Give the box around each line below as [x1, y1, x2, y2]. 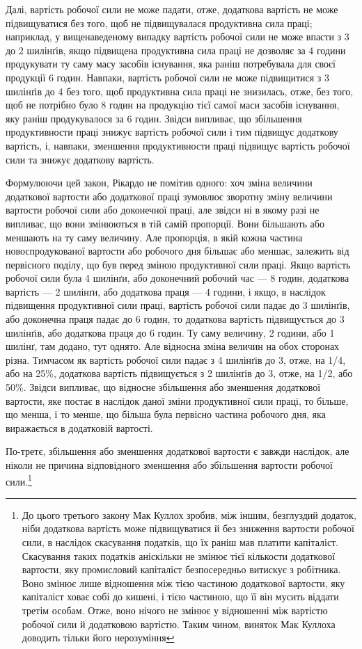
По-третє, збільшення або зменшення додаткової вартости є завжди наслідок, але [6, 444, 349, 458]
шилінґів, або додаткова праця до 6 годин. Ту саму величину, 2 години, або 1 [6, 325, 335, 339]
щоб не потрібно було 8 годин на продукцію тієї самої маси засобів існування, [6, 97, 340, 112]
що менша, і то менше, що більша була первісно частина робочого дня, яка [6, 407, 326, 422]
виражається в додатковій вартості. [6, 420, 153, 435]
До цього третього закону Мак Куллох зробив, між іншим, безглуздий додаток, [22, 507, 356, 522]
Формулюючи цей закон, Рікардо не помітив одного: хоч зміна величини [6, 175, 313, 190]
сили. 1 [6, 472, 32, 488]
